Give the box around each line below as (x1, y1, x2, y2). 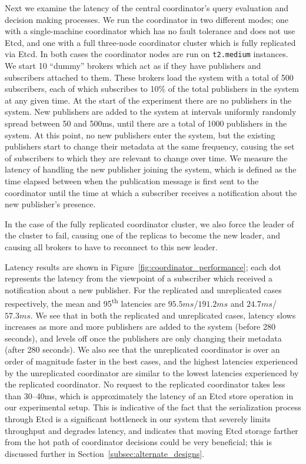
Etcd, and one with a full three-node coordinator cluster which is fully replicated (5, 36, 296, 48)
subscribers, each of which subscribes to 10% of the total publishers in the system (5, 82, 299, 95)
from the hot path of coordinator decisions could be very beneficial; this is (5, 436, 272, 448)
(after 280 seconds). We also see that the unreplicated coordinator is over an (5, 343, 280, 356)
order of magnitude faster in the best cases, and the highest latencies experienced (5, 354, 298, 367)
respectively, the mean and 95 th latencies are (5, 296, 165, 309)
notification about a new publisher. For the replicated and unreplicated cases (5, 283, 282, 296)
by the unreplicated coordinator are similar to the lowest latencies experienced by (5, 366, 299, 379)
